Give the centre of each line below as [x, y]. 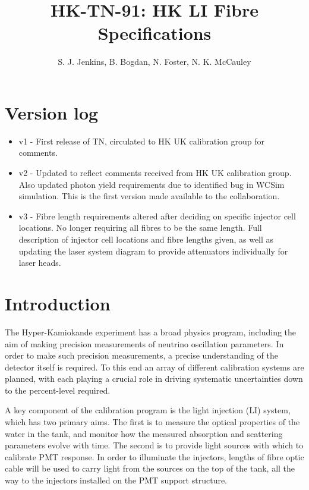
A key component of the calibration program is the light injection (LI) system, [148, 410]
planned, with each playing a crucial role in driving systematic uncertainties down [154, 379]
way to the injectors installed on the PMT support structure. [116, 480]
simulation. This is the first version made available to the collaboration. [149, 196]
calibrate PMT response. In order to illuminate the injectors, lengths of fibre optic [154, 456]
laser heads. [40, 263]
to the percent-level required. [58, 390]
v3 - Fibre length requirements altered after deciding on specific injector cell [157, 216]
